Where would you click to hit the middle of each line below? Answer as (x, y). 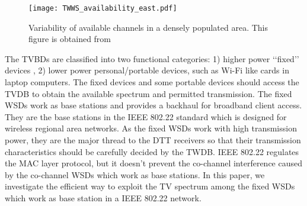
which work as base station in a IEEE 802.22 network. (103, 197)
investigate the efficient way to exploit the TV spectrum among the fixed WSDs (150, 186)
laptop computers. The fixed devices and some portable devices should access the (152, 82)
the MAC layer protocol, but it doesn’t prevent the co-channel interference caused (153, 163)
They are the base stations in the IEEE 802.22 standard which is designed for (146, 116)
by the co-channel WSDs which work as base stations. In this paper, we (135, 174)
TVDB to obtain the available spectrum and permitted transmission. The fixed (148, 93)
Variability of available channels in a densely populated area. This (148, 27)
